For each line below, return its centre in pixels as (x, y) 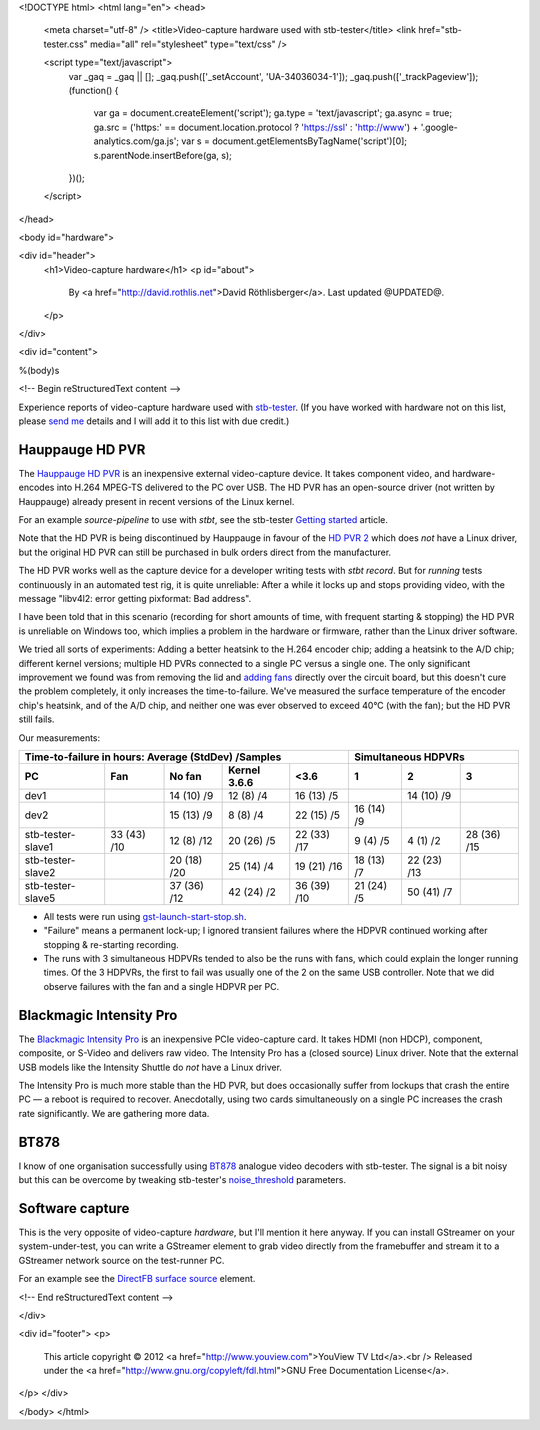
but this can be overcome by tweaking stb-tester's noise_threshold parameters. (182, 1180)
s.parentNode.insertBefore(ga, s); (162, 155)
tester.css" (66, 44)
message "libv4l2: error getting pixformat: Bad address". (135, 599)
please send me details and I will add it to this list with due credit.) (154, 421)
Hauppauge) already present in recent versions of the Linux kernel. (156, 501)
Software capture (74, 1208)
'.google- (439, 127)
